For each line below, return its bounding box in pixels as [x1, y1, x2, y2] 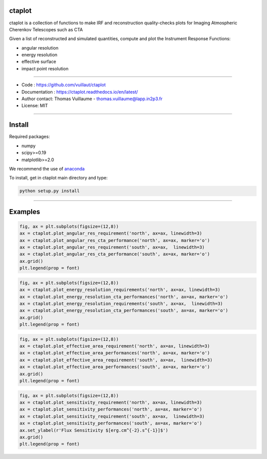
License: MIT [21, 103, 48, 109]
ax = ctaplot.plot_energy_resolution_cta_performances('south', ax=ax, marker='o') [19, 308, 228, 313]
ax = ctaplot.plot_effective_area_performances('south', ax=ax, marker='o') [19, 364, 210, 370]
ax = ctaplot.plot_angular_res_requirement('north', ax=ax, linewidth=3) [19, 230, 202, 236]
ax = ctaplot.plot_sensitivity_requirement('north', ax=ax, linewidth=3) [19, 400, 202, 405]
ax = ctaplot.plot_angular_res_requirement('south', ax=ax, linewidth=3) [19, 244, 205, 250]
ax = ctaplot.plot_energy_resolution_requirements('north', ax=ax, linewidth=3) [19, 287, 221, 292]
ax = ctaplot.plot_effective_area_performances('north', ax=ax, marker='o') [19, 350, 210, 356]
